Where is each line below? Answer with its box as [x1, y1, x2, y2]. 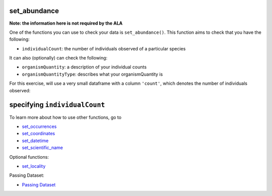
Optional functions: [9, 154, 49, 160]
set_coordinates [22, 130, 55, 137]
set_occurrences [22, 123, 57, 129]
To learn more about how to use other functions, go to [9, 114, 122, 120]
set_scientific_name [22, 145, 63, 151]
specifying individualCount [9, 101, 105, 109]
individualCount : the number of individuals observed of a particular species [22, 45, 186, 51]
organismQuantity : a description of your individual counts [22, 64, 147, 70]
